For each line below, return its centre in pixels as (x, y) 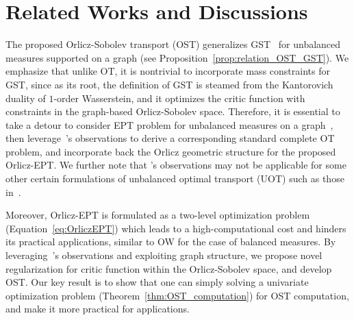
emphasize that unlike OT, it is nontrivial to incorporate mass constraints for (168, 71)
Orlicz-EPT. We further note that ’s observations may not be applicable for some (176, 165)
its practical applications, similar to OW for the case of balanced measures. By (171, 242)
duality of (26, 98)
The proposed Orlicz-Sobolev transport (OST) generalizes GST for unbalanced (173, 44)
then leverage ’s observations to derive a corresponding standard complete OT (170, 138)
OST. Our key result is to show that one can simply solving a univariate (157, 282)
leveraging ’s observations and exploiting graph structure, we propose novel (164, 255)
